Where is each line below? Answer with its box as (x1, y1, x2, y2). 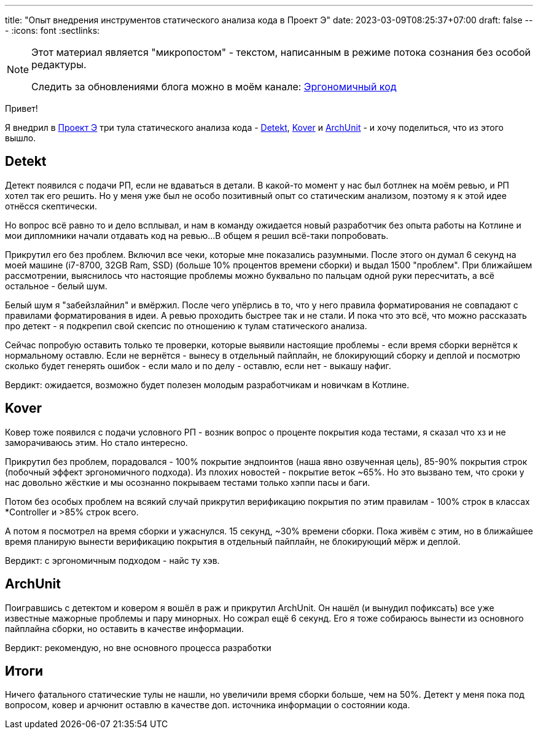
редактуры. (31, 58, 87, 71)
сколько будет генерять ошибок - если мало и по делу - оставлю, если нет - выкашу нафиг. (5, 360, 391, 371)
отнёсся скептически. (5, 200, 98, 211)
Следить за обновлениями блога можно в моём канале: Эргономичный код (31, 80, 397, 93)
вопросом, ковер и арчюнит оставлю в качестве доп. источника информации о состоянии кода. (5, 700, 410, 711)
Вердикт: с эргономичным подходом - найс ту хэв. (5, 555, 220, 566)
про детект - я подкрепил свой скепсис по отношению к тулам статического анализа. (5, 320, 367, 331)
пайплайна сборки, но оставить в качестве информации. (5, 623, 244, 634)
